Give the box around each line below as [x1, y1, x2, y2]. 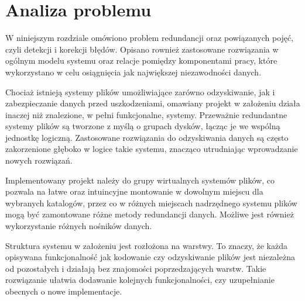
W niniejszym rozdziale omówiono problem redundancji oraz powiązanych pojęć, [5, 32, 294, 44]
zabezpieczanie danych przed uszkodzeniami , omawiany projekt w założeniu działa [5, 97, 300, 109]
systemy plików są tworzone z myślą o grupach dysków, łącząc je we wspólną [5, 120, 280, 132]
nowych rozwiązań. [5, 154, 73, 167]
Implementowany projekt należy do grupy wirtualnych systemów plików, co [5, 174, 275, 186]
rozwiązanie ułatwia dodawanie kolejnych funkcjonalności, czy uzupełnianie [5, 274, 275, 286]
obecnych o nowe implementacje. [5, 285, 122, 297]
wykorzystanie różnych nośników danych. [5, 220, 152, 232]
